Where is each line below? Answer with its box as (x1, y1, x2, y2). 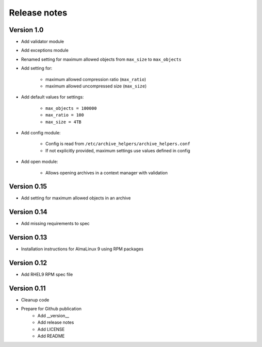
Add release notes (37, 319, 74, 325)
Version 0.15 (9, 182, 47, 191)
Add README (37, 333, 65, 339)
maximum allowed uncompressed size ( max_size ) (45, 83, 147, 89)
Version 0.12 (9, 259, 47, 267)
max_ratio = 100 (45, 112, 84, 118)
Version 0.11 (9, 284, 46, 292)
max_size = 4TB (45, 119, 82, 125)
